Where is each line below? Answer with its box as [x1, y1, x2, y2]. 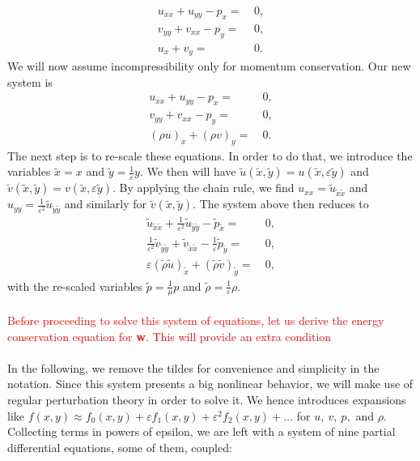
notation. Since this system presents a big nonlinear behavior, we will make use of [7, 375, 414, 392]
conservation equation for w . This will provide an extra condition [7, 327, 332, 344]
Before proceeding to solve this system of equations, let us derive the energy [7, 312, 384, 329]
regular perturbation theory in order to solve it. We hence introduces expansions [7, 391, 406, 408]
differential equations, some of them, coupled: [7, 438, 232, 455]
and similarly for [64, 195, 147, 212]
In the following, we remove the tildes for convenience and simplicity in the [7, 359, 380, 376]
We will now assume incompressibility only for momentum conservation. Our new [7, 58, 411, 75]
